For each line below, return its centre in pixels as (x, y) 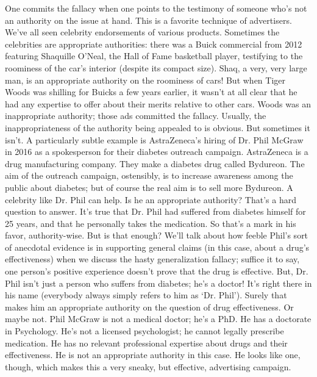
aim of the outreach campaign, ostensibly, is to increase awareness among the (149, 175)
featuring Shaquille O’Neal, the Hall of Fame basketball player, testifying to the (154, 56)
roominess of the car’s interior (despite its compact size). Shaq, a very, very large (156, 67)
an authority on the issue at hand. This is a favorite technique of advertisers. (148, 20)
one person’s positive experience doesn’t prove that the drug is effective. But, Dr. (157, 271)
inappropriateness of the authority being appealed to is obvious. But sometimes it (158, 127)
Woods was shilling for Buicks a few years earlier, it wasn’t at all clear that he (151, 92)
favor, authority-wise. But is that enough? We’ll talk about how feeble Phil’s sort (157, 235)
